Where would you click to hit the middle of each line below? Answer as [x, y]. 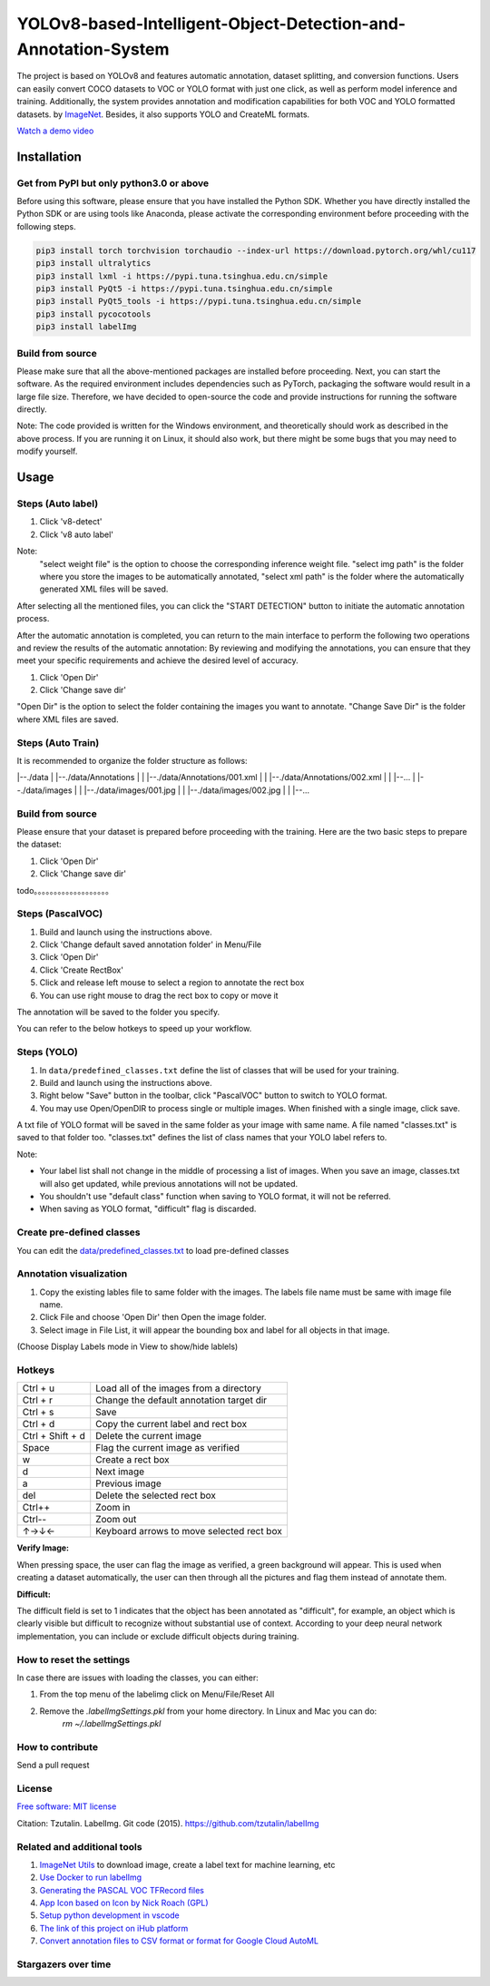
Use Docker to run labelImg [91, 1877]
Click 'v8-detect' [71, 522]
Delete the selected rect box [156, 1495]
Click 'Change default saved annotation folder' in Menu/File [151, 944]
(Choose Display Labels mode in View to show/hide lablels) [127, 1346]
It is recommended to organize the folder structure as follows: [132, 761]
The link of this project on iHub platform [114, 1928]
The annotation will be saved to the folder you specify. [118, 1012]
